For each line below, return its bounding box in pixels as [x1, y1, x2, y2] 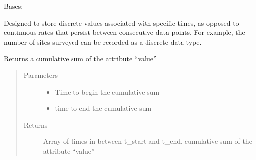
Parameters [23, 69, 58, 80]
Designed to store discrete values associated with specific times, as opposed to [4, 17, 239, 28]
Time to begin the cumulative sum [55, 86, 160, 96]
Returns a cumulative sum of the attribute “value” [4, 53, 157, 64]
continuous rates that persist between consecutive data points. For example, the [4, 27, 245, 37]
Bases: [4, 1, 23, 11]
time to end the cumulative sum [55, 103, 152, 113]
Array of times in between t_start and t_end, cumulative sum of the [43, 136, 252, 146]
